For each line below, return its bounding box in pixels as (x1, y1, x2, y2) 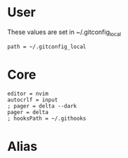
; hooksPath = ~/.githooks (7, 115, 87, 122)
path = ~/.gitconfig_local (7, 43, 87, 50)
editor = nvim (7, 90, 49, 97)
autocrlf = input (7, 96, 58, 103)
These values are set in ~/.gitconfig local (7, 28, 122, 38)
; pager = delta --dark (7, 102, 77, 110)
